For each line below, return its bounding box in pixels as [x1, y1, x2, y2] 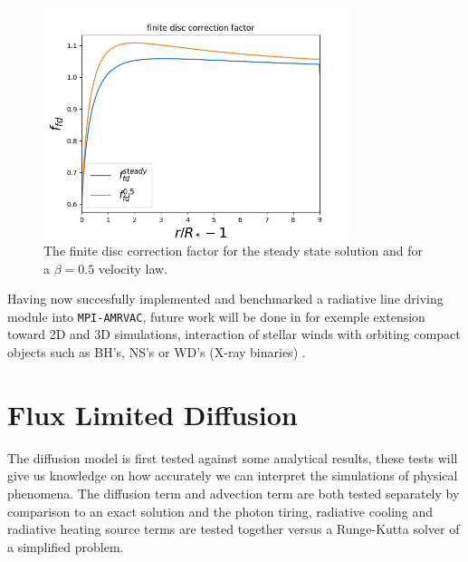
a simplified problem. [7, 537, 124, 556]
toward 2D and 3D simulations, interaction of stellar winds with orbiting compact [7, 325, 461, 344]
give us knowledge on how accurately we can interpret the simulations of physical [7, 466, 458, 485]
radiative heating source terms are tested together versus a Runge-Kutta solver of [7, 519, 460, 538]
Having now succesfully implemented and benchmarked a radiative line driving [7, 289, 444, 308]
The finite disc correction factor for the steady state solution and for [43, 240, 423, 259]
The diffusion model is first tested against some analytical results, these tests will [7, 448, 458, 467]
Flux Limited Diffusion [7, 395, 298, 432]
